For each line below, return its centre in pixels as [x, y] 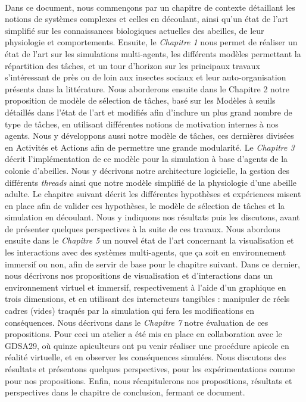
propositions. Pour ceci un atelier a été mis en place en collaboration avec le [143, 334]
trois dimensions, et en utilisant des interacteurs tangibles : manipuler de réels [147, 299]
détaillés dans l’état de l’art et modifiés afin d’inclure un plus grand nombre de [149, 112]
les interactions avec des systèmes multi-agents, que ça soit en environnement [146, 252]
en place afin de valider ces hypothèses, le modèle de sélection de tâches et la [145, 205]
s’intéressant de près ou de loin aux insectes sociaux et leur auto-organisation [146, 77]
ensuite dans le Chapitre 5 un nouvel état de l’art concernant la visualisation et [149, 240]
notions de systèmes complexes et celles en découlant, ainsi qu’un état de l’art [147, 19]
